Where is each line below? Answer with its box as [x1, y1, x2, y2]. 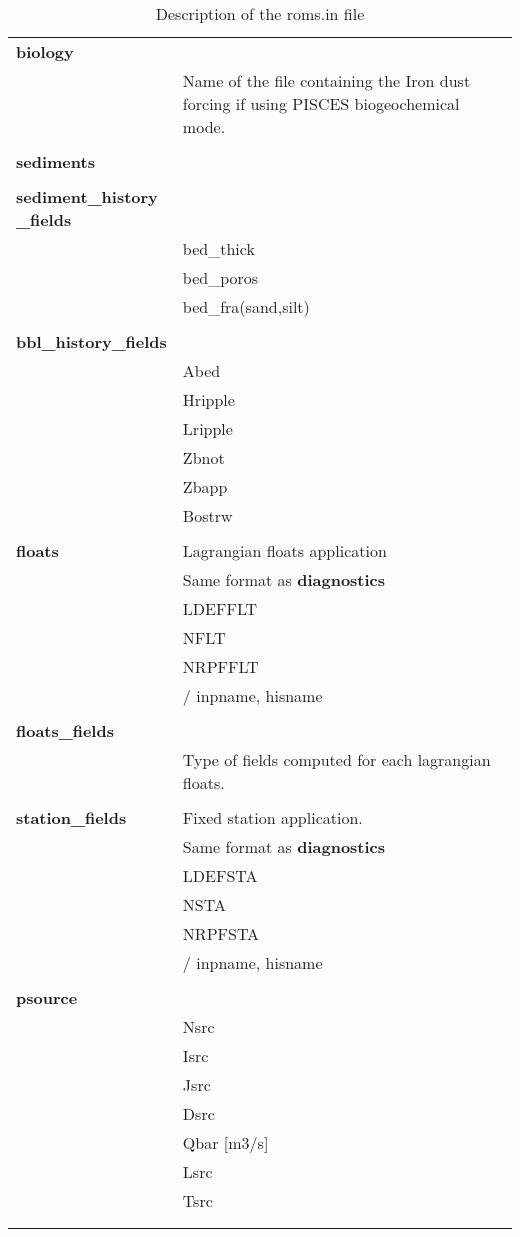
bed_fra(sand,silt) [182, 295, 310, 318]
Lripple [182, 417, 233, 440]
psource [16, 986, 78, 1009]
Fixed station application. [182, 806, 363, 829]
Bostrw [182, 504, 233, 527]
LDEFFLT [182, 597, 258, 620]
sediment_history [16, 185, 158, 208]
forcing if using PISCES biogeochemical [182, 92, 460, 115]
